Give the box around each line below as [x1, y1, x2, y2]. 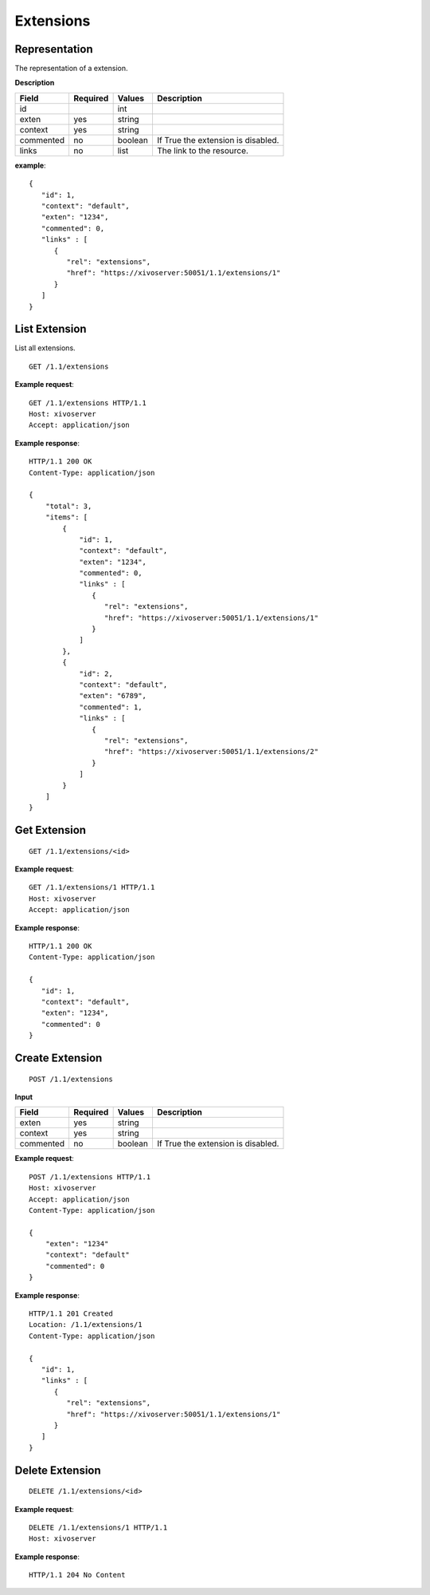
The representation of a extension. [14, 64, 128, 73]
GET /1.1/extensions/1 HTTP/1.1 [29, 882, 155, 892]
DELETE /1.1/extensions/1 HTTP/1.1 [29, 1522, 168, 1532]
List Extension [14, 322, 87, 336]
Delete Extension [14, 1463, 101, 1477]
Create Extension [14, 1051, 103, 1064]
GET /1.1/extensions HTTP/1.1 [29, 398, 147, 407]
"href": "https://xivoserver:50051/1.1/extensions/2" [104, 747, 319, 756]
